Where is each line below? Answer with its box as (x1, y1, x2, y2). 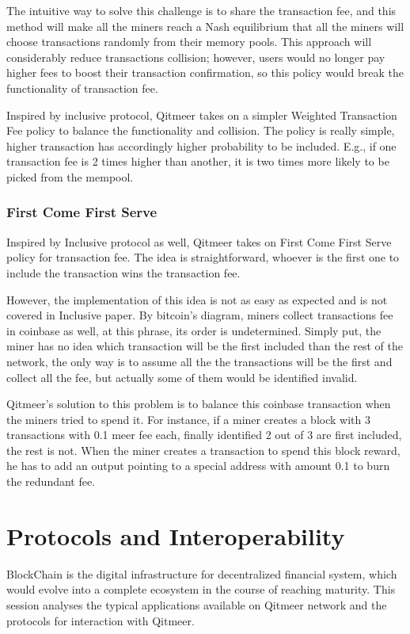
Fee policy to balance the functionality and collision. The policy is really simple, (6, 122, 395, 139)
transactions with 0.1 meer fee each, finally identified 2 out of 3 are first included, (6, 426, 402, 443)
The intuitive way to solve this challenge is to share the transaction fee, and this (6, 2, 397, 18)
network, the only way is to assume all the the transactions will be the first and (6, 353, 393, 369)
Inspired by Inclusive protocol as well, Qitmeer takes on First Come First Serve (6, 233, 392, 250)
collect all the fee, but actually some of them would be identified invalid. (6, 369, 358, 385)
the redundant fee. (6, 473, 96, 490)
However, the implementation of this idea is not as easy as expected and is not (6, 291, 388, 307)
